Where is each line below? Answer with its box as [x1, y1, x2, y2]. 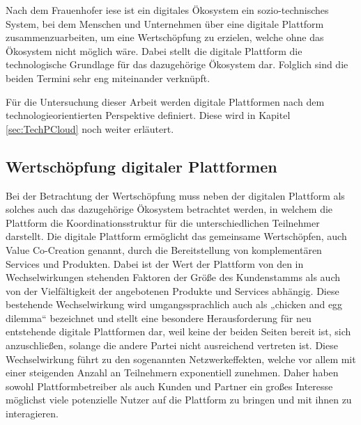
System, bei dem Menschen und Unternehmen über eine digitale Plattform [6, 16, 324, 31]
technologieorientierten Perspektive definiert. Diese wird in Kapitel [6, 108, 291, 122]
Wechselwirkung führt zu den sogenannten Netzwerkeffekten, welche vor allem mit [6, 351, 356, 366]
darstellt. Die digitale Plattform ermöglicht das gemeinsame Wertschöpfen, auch [6, 229, 347, 243]
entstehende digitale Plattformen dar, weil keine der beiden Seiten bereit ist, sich [6, 324, 351, 339]
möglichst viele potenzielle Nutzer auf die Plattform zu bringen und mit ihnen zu [6, 392, 352, 407]
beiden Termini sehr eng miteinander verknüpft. [6, 70, 210, 85]
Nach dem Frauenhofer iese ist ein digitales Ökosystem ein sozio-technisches [6, 3, 329, 17]
